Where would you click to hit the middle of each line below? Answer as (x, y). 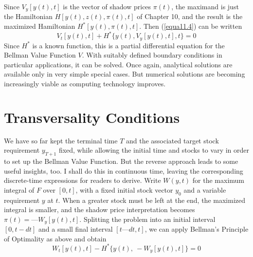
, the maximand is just (205, 6)
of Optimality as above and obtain (55, 238)
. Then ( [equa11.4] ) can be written (191, 26)
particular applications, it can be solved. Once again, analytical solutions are (118, 64)
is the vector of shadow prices (107, 6)
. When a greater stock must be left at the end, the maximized (152, 200)
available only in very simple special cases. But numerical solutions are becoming (125, 74)
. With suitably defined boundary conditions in (152, 55)
